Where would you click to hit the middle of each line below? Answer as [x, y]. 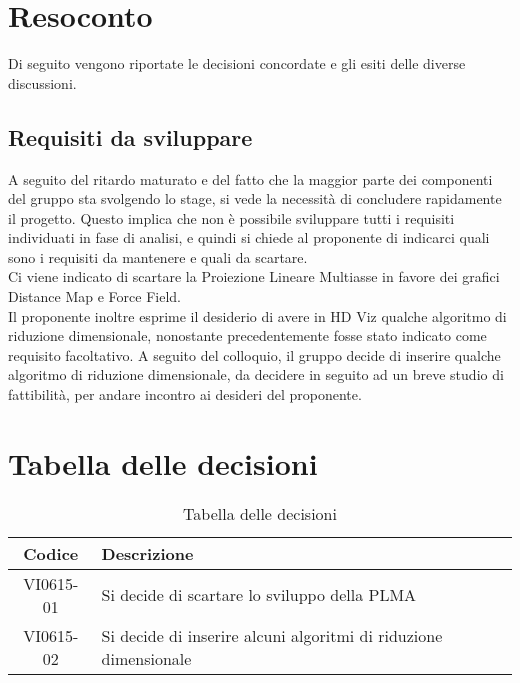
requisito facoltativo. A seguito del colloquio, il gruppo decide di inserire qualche [254, 354]
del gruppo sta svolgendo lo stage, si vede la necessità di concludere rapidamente [255, 198]
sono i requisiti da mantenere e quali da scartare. [158, 256]
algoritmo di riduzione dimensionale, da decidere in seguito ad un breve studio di [256, 374]
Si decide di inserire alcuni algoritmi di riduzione [272, 635]
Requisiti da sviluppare [130, 136]
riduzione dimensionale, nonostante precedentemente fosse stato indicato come [247, 335]
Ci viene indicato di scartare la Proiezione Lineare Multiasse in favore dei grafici [254, 276]
